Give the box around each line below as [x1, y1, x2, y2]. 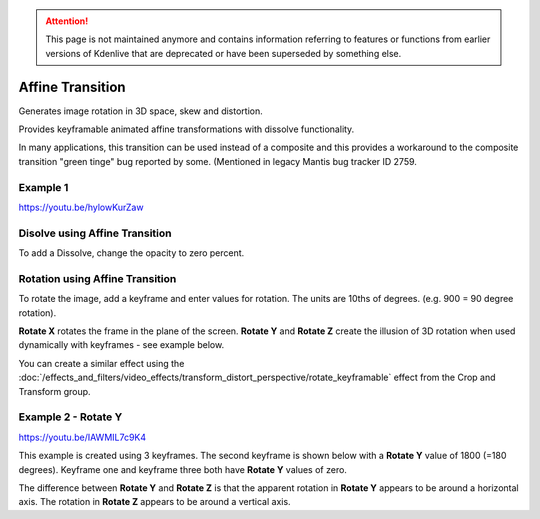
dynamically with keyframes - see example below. [18, 339, 225, 351]
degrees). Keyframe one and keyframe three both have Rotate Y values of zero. [18, 463, 347, 475]
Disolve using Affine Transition [18, 226, 172, 240]
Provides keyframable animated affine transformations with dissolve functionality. [18, 123, 355, 135]
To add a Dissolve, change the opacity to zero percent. [18, 247, 245, 259]
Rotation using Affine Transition [18, 271, 177, 285]
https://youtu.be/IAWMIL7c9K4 [18, 431, 147, 443]
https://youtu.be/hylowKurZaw [18, 201, 144, 213]
